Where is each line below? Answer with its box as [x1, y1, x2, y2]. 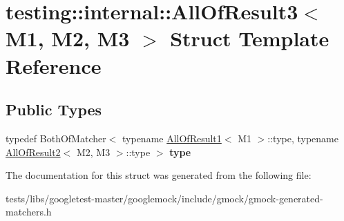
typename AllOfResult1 [122, 131, 222, 145]
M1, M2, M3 [6, 24, 130, 52]
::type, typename [267, 131, 338, 145]
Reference [6, 51, 102, 79]
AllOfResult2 [6, 144, 61, 159]
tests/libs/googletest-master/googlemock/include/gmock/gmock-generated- [6, 191, 323, 205]
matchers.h [6, 204, 52, 219]
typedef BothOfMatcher [6, 131, 106, 145]
